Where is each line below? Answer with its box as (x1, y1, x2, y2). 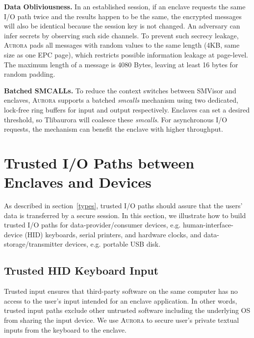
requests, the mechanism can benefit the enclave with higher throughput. (4, 124, 223, 134)
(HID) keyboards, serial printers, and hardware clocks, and (25, 229, 202, 239)
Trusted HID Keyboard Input (4, 263, 159, 278)
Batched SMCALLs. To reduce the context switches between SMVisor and (4, 85, 236, 95)
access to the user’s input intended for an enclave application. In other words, (4, 295, 237, 306)
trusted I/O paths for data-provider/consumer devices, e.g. (4, 220, 181, 230)
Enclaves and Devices (4, 172, 152, 192)
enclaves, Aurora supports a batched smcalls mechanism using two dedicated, (4, 95, 238, 105)
